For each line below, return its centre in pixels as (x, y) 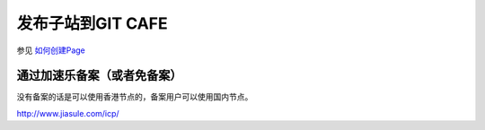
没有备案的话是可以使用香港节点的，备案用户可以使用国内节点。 (135, 97)
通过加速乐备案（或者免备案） (99, 76)
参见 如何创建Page (51, 50)
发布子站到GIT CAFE (92, 23)
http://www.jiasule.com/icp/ (68, 113)
